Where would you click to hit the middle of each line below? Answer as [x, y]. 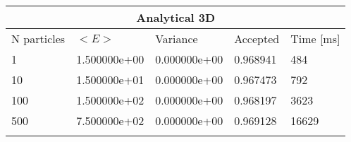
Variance [177, 39]
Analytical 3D [176, 17]
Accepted [257, 39]
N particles [38, 39]
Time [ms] [315, 39]
